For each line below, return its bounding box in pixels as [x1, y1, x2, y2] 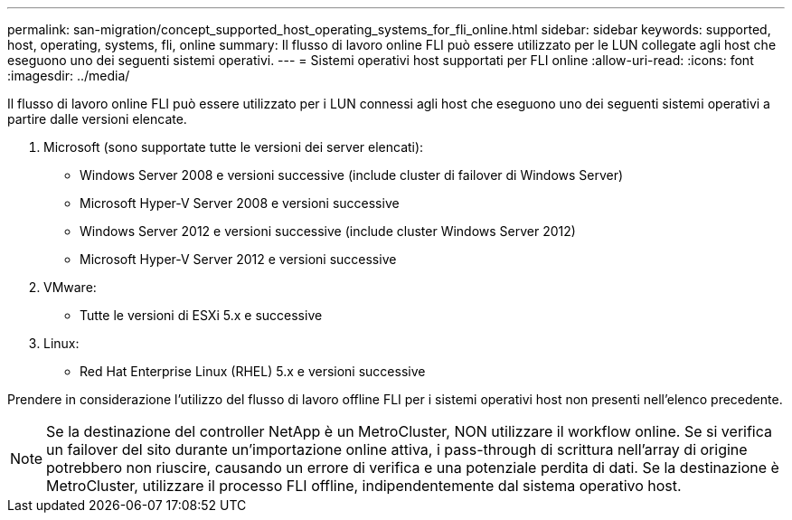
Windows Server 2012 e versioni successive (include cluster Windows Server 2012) [80, 223, 576, 239]
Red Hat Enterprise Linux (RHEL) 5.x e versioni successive [80, 364, 426, 379]
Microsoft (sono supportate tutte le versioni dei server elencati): [43, 139, 424, 155]
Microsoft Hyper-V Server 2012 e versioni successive [80, 251, 397, 267]
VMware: [43, 279, 97, 295]
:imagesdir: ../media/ [7, 68, 130, 83]
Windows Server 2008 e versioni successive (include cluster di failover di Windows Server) [80, 167, 624, 183]
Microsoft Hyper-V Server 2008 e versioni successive [80, 195, 400, 211]
